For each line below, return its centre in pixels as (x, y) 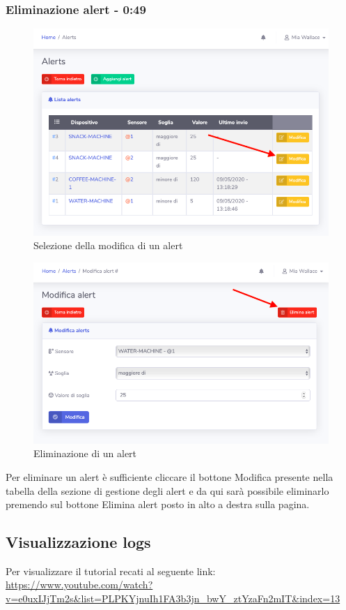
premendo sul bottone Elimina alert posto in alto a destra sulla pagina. (158, 504)
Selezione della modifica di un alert (108, 245)
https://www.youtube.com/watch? (79, 585)
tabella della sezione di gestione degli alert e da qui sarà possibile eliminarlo (167, 490)
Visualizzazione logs (78, 542)
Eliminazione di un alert (85, 453)
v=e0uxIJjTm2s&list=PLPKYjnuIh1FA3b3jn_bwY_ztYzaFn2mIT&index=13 (173, 598)
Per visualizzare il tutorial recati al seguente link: (111, 571)
